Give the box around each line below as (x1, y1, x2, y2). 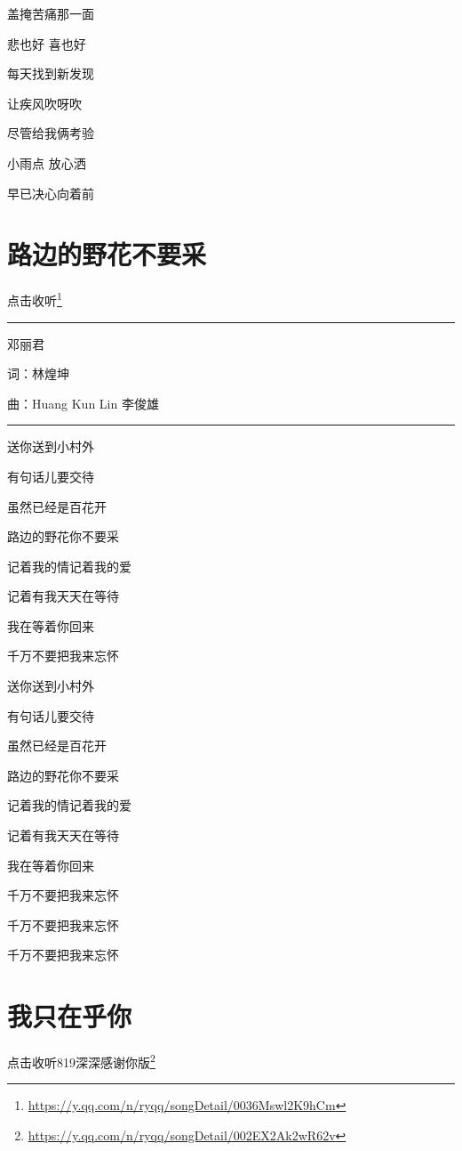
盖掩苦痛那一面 (7, 4, 94, 22)
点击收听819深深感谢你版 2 (7, 1050, 155, 1071)
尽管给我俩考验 (7, 124, 94, 142)
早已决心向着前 (7, 183, 94, 202)
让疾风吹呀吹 (7, 93, 82, 112)
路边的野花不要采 (7, 236, 207, 272)
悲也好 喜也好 (7, 34, 86, 53)
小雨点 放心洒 (7, 153, 86, 172)
